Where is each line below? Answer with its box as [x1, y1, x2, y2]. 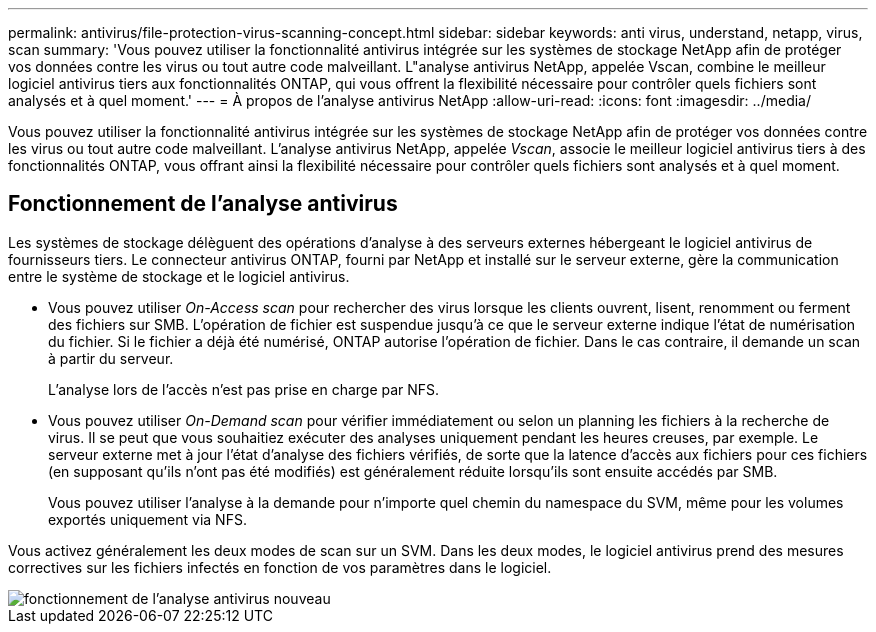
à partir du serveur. [48, 349, 174, 367]
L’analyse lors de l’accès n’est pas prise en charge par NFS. [48, 380, 440, 398]
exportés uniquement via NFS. [48, 510, 247, 528]
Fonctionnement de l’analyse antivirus [8, 191, 398, 217]
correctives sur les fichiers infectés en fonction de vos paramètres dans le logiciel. [8, 558, 552, 576]
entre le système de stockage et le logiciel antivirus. [8, 267, 350, 285]
